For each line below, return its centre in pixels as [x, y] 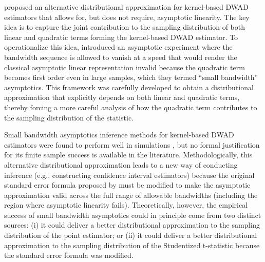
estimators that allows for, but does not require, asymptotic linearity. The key [127, 17]
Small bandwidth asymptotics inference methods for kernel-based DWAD [119, 135]
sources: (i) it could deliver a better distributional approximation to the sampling [132, 225]
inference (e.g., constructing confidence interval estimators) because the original [129, 175]
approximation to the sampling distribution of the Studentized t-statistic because [132, 245]
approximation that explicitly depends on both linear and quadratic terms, [122, 97]
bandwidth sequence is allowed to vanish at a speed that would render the [121, 57]
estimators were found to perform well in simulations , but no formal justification [132, 144]
